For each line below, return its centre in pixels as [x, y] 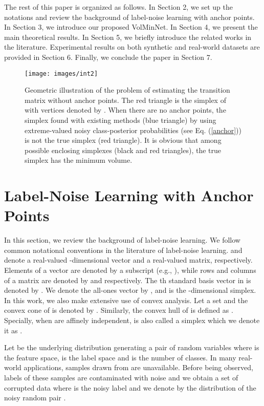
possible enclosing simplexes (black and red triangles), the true [123, 150]
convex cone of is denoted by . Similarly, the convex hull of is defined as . [119, 310]
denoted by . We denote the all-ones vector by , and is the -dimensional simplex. [130, 290]
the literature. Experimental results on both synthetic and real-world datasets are [132, 47]
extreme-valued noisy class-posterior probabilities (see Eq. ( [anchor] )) [133, 130]
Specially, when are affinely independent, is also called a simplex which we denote [132, 320]
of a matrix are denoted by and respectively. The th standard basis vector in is [128, 280]
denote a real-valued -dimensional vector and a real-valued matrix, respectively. [128, 260]
